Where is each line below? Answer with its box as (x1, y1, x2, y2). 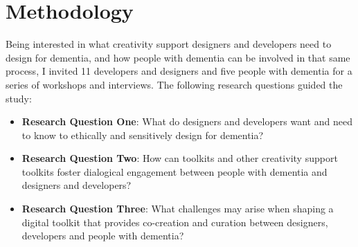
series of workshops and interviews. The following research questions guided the (6, 77, 343, 91)
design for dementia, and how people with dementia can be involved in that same (6, 50, 350, 64)
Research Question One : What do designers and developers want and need (21, 114, 352, 129)
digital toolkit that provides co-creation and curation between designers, (21, 214, 328, 229)
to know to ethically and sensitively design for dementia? (21, 127, 264, 142)
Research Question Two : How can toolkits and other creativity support (21, 151, 338, 165)
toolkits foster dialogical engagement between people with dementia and (21, 164, 328, 179)
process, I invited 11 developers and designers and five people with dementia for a (6, 64, 352, 78)
